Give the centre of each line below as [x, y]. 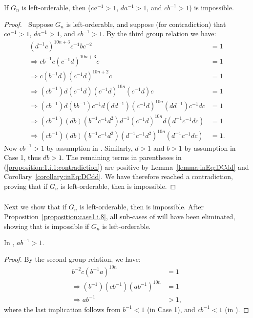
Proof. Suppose [29, 24]
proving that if [26, 186]
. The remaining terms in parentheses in [122, 157]
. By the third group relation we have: [159, 34]
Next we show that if [35, 207]
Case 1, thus [22, 157]
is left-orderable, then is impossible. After [142, 207]
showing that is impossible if [47, 226]
